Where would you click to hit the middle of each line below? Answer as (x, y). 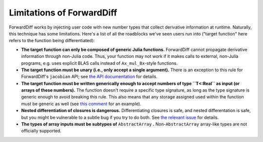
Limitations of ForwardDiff (63, 13)
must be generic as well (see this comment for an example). (81, 104)
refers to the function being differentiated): (52, 41)
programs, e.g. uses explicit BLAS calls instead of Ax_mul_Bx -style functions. (99, 63)
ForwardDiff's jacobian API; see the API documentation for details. (89, 77)
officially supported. (41, 131)
